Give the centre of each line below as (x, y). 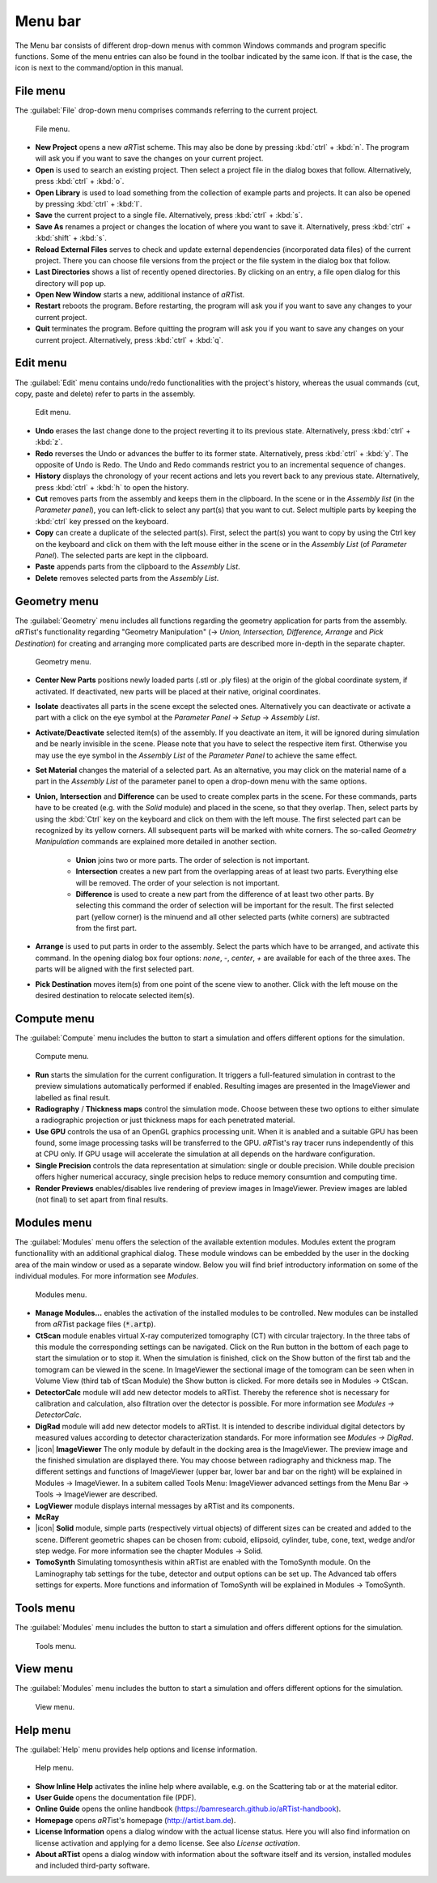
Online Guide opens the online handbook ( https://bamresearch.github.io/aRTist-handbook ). (188, 1809)
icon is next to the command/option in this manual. (99, 68)
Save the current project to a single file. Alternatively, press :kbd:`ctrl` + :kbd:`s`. (169, 216)
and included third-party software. (93, 1866)
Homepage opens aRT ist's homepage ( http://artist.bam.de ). (136, 1820)
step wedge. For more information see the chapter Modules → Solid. (149, 1551)
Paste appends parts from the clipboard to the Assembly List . (138, 566)
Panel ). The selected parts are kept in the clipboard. (122, 556)
